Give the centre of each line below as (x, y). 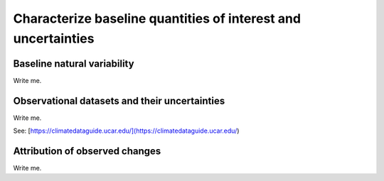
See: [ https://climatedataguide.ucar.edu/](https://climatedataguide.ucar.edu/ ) (126, 131)
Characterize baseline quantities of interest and (157, 18)
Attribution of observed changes (87, 151)
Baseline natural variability (74, 64)
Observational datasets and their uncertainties (119, 100)
